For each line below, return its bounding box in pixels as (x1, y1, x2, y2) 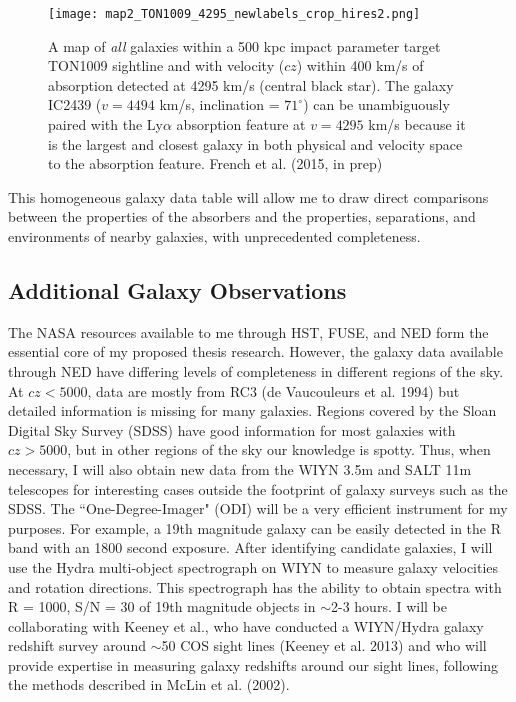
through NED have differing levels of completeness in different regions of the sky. (8, 360, 504, 381)
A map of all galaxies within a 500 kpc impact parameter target (48, 35, 441, 56)
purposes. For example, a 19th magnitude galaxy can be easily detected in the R (8, 517, 502, 538)
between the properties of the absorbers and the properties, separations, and (8, 206, 476, 227)
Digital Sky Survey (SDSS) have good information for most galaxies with (8, 419, 456, 440)
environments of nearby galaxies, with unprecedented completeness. (8, 226, 421, 246)
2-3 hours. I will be (331, 596, 448, 617)
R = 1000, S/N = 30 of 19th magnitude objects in (8, 596, 316, 617)
